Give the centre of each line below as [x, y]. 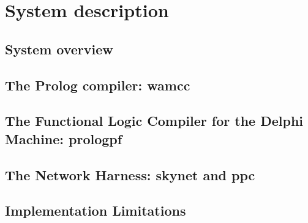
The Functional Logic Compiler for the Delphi [154, 121]
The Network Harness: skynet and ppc [130, 174]
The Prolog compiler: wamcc [98, 85]
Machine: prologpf [64, 138]
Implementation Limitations [96, 210]
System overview [59, 49]
